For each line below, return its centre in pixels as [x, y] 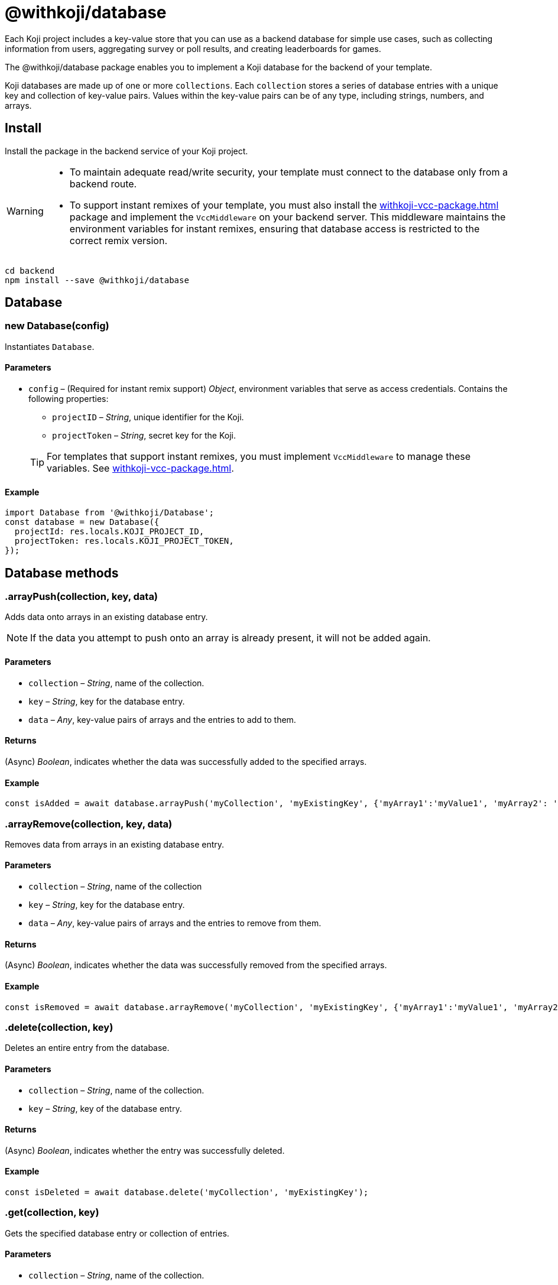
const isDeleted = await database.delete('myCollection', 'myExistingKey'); [187, 1192]
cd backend [30, 270]
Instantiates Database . [50, 346]
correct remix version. [118, 240]
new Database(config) [57, 326]
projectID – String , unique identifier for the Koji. [148, 417]
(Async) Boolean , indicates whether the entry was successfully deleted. [145, 1150]
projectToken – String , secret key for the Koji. [144, 436]
